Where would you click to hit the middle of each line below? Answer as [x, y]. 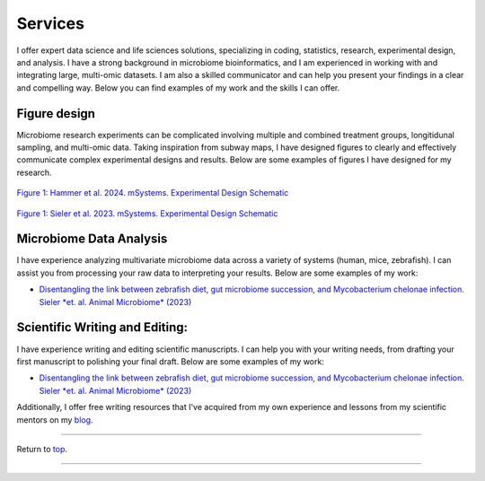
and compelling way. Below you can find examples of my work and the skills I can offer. [178, 87]
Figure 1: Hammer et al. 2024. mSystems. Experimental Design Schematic [153, 193]
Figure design [56, 114]
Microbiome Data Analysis [92, 239]
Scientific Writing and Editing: [102, 328]
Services [51, 23]
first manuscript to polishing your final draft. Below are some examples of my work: [171, 361]
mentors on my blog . [55, 420]
